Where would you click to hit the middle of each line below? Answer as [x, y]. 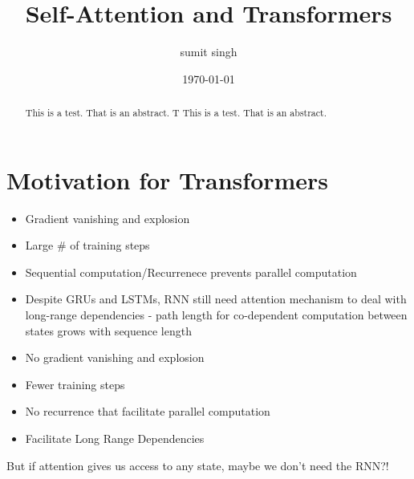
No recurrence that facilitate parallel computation [148, 411]
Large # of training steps [87, 245]
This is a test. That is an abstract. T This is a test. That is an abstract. [176, 113]
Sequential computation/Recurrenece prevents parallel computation [191, 272]
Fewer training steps [75, 384]
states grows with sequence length [108, 330]
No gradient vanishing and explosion [115, 357]
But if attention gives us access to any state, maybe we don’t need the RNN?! [198, 465]
